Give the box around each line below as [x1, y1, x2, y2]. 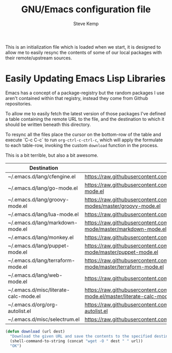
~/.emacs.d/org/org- [8, 301, 58, 308]
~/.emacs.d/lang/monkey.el [8, 234, 74, 241]
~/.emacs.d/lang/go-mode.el [8, 184, 78, 192]
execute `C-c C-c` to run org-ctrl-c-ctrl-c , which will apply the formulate [5, 137, 163, 143]
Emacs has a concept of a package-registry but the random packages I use [5, 90, 165, 96]
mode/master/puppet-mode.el [84, 248, 159, 256]
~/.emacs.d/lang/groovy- [8, 196, 69, 203]
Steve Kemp [73, 20, 99, 27]
